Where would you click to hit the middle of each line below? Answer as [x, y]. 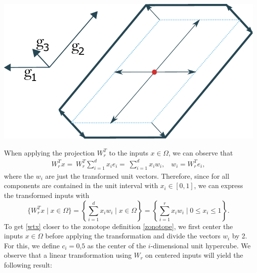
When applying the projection [49, 152]
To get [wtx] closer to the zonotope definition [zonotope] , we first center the [119, 226]
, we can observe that [201, 152]
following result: [28, 264]
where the [19, 175]
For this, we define [32, 245]
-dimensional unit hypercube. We [201, 245]
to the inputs [129, 152]
